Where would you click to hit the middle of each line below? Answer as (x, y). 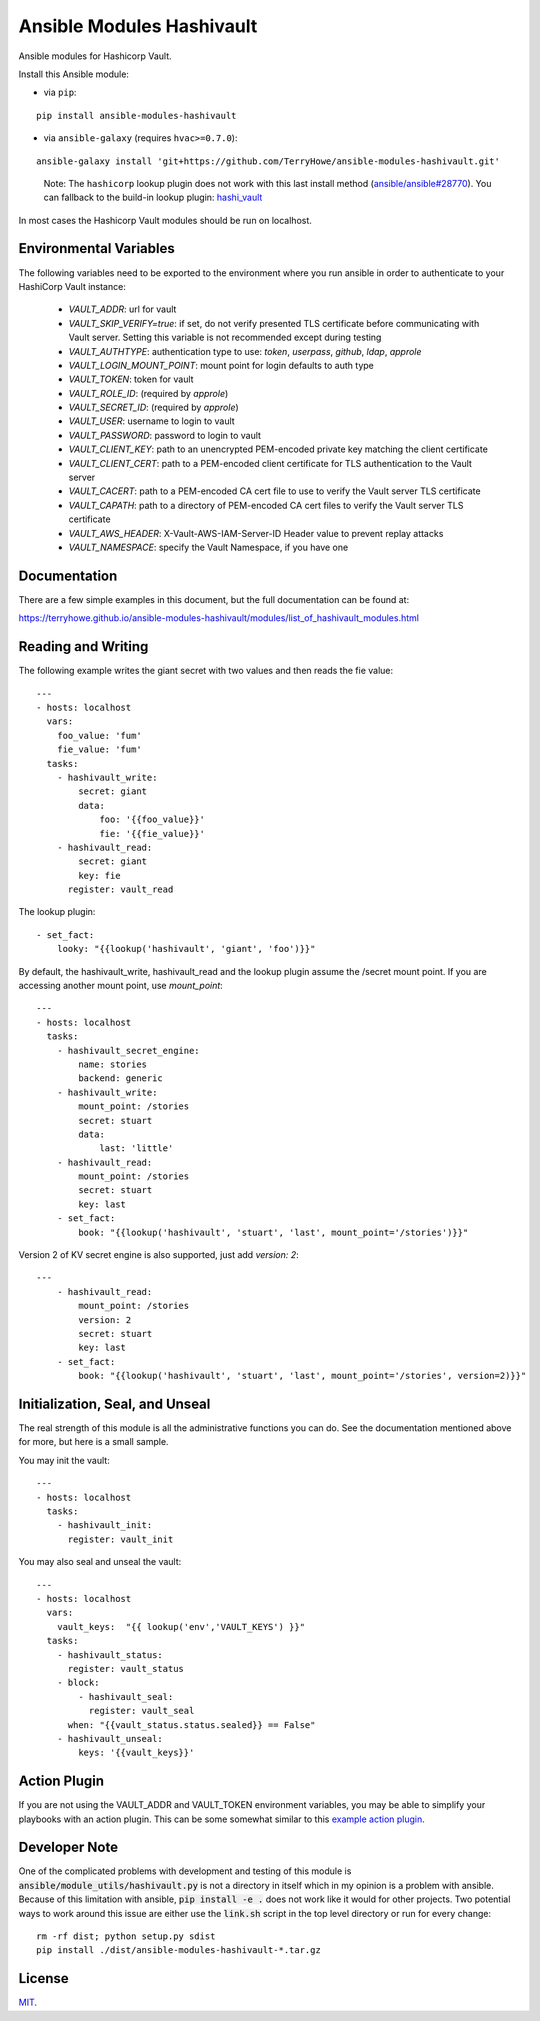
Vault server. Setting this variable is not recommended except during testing (225, 337)
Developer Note (68, 1847)
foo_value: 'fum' (99, 735)
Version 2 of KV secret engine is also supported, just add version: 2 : (158, 1255)
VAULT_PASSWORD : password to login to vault (165, 435)
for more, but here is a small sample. (93, 1442)
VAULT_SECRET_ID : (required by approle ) (153, 407)
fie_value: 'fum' (99, 749)
